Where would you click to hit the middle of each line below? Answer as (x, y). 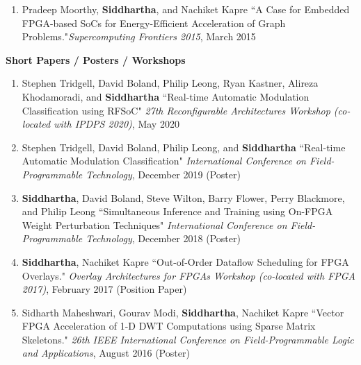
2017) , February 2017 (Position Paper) (104, 289)
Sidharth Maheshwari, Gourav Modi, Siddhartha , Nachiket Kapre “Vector (183, 312)
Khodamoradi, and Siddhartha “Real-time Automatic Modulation (166, 96)
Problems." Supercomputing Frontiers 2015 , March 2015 (139, 36)
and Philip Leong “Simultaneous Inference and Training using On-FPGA (177, 211)
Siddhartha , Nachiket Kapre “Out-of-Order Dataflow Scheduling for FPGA (185, 261)
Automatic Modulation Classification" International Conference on (164, 161)
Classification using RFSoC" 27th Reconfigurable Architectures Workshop (176, 110)
